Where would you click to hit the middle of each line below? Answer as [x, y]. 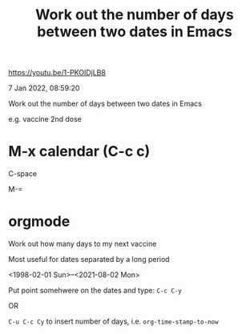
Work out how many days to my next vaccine [83, 244]
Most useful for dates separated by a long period [89, 260]
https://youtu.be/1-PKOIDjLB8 [57, 73]
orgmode [39, 221]
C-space [23, 174]
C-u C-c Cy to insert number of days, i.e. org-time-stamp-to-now [113, 321]
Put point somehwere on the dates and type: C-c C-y [95, 291]
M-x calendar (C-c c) [79, 152]
